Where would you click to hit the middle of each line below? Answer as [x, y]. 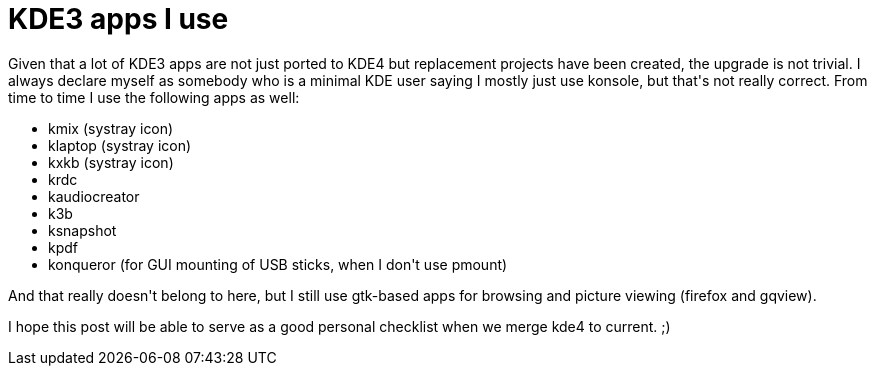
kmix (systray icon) [111, 128]
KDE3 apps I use [118, 19]
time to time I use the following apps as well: [154, 97]
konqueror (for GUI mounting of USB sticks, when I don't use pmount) [278, 264]
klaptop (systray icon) [120, 145]
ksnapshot [82, 230]
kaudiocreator [94, 196]
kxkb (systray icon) [111, 162]
